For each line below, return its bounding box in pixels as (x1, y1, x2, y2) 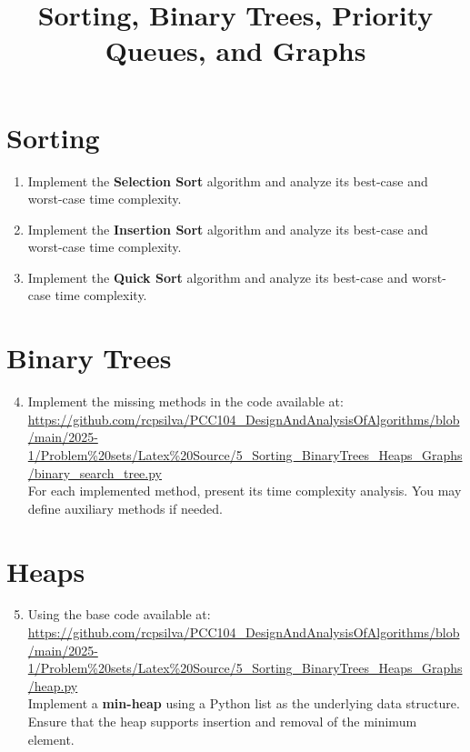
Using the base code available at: (27, 605, 211, 624)
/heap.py (27, 676, 78, 695)
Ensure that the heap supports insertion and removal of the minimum (27, 712, 417, 731)
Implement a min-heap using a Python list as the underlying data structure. (27, 694, 460, 713)
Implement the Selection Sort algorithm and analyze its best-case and (27, 171, 428, 190)
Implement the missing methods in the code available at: (27, 392, 344, 411)
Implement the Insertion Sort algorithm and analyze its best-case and (27, 219, 428, 238)
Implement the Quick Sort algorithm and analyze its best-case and (27, 267, 408, 286)
